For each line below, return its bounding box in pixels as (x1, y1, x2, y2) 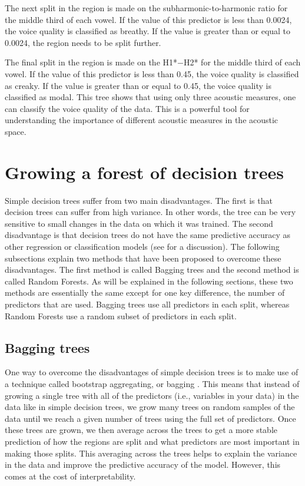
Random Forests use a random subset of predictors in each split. (5, 309, 237, 322)
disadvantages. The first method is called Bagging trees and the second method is (5, 263, 299, 276)
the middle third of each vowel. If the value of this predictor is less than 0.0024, (5, 13, 292, 25)
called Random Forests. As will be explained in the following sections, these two (5, 275, 293, 287)
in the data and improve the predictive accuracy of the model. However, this (5, 458, 281, 471)
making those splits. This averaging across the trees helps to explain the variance (5, 447, 297, 459)
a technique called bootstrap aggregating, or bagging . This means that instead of (5, 377, 300, 389)
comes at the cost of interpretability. (5, 470, 136, 482)
